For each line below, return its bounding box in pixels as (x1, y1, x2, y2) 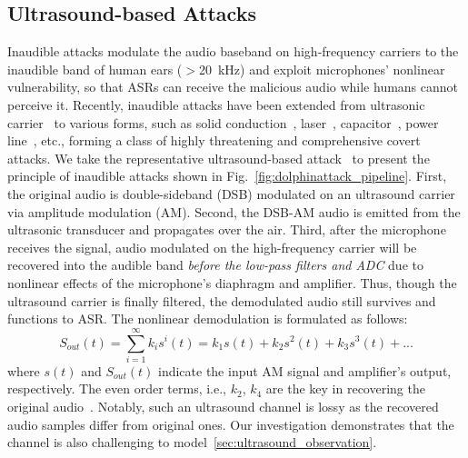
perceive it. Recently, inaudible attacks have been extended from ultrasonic (7, 95, 425, 114)
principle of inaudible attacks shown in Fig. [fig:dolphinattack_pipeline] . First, (7, 166, 447, 185)
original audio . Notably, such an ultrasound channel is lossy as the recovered (7, 397, 439, 416)
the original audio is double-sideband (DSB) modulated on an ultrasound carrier (7, 184, 455, 203)
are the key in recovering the (265, 379, 425, 398)
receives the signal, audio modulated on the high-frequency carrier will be (7, 237, 417, 256)
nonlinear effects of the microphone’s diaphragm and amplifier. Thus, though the (7, 273, 457, 292)
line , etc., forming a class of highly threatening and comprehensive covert (7, 131, 421, 150)
